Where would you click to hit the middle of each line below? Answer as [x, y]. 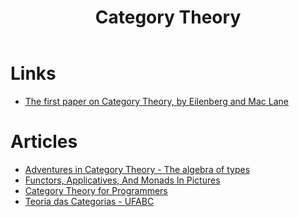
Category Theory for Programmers [96, 190]
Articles [44, 142]
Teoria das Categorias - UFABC [89, 201]
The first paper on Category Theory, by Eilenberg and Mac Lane [156, 101]
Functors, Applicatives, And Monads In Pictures [122, 180]
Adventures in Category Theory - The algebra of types [137, 169]
